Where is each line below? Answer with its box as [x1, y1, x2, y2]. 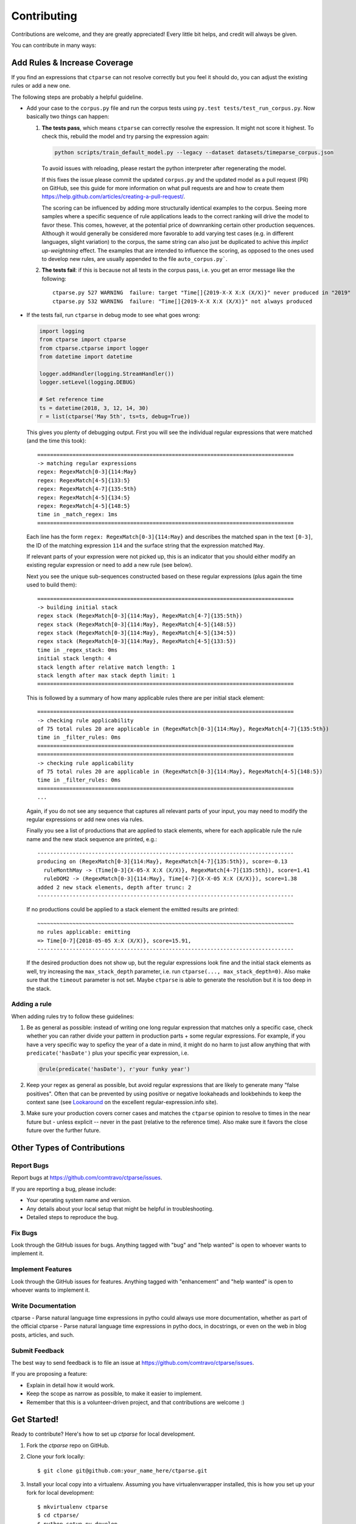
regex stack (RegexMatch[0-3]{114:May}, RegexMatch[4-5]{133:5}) [37, 638, 237, 645]
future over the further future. [26, 1127, 101, 1134]
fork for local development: [26, 1489, 94, 1497]
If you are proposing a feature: [11, 1370, 88, 1378]
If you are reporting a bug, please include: [11, 1185, 117, 1192]
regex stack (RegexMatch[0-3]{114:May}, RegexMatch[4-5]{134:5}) [37, 630, 237, 636]
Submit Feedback [11, 1346, 65, 1355]
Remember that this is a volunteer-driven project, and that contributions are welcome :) [26, 1398, 245, 1406]
